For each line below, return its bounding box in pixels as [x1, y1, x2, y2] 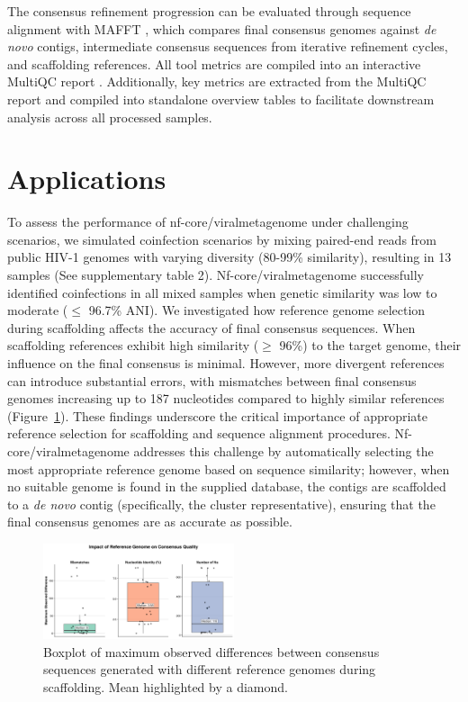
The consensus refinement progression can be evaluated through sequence [7, 2, 411, 20]
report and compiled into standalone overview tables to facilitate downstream [7, 89, 435, 108]
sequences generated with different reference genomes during [43, 660, 376, 679]
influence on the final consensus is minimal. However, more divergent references [7, 354, 445, 373]
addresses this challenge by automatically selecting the [133, 442, 434, 460]
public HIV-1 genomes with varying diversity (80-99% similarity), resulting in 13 [7, 247, 452, 266]
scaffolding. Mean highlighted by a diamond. [43, 677, 288, 696]
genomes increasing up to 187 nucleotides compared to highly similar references [7, 389, 445, 408]
